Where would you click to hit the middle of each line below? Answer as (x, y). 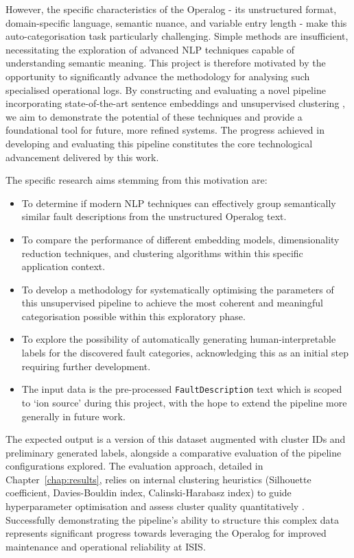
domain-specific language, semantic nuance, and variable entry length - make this (176, 22)
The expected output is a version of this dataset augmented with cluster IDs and (176, 439)
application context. (63, 266)
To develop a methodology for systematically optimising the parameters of (178, 289)
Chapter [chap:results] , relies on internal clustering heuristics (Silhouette (158, 479)
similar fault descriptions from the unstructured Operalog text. (154, 216)
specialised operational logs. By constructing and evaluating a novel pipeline (166, 89)
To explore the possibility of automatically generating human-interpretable (179, 339)
